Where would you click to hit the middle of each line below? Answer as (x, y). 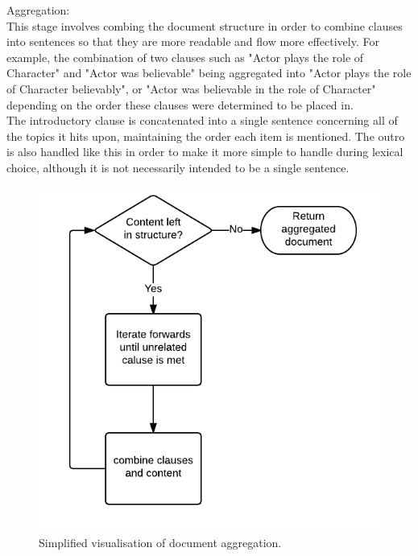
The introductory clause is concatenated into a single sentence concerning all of (202, 120)
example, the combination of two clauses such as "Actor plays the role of (185, 57)
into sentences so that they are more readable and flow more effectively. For (193, 41)
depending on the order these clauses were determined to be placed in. (180, 104)
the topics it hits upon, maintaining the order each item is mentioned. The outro (206, 136)
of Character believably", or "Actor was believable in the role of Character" (191, 88)
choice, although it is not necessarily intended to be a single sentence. (178, 167)
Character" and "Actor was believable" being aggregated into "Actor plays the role (209, 73)
